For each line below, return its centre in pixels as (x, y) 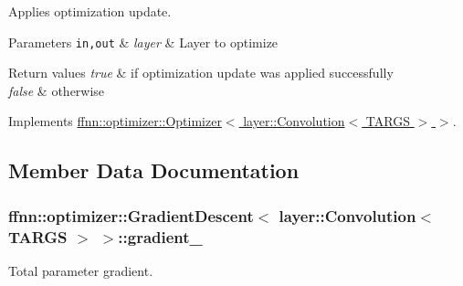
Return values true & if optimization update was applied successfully (201, 73)
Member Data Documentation (154, 170)
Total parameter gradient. (81, 270)
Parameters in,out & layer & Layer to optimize (143, 42)
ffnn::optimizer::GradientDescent (131, 215)
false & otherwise (57, 90)
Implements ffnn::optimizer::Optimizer (115, 121)
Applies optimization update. (90, 11)
